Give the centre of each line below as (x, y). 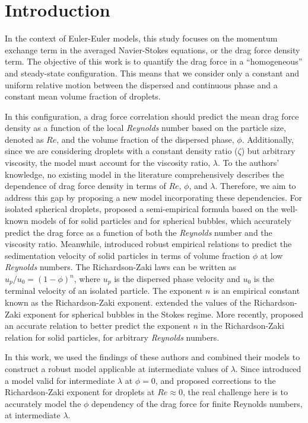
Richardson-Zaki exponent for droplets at (80, 392)
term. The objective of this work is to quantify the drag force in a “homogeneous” (154, 61)
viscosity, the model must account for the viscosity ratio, (108, 163)
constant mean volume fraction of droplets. (83, 96)
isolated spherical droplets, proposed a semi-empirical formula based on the (142, 209)
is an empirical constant (257, 291)
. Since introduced (268, 369)
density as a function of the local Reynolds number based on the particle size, (145, 128)
